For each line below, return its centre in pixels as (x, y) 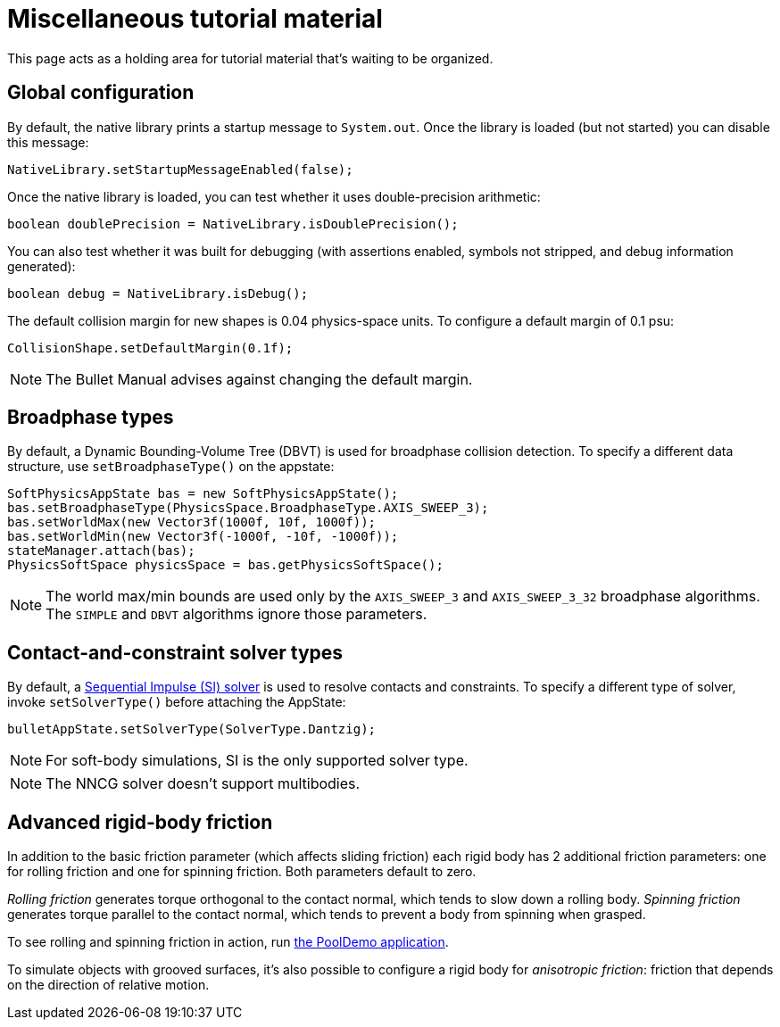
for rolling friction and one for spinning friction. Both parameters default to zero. (242, 872)
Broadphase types (91, 418)
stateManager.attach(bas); (101, 551)
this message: (48, 142)
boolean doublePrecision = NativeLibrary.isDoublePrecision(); (233, 224)
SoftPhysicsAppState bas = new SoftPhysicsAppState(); (203, 494)
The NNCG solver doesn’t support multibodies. (203, 784)
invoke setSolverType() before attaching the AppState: (177, 702)
